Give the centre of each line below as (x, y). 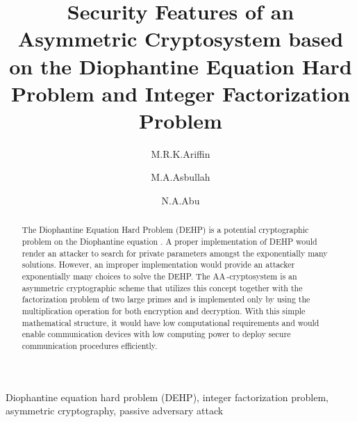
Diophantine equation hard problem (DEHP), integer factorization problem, (167, 397)
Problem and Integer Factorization (181, 93)
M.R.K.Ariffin (181, 153)
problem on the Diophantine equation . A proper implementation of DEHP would (169, 242)
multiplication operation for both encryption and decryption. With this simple (164, 311)
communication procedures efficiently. (90, 346)
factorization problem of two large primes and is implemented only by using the (166, 299)
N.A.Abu (181, 201)
